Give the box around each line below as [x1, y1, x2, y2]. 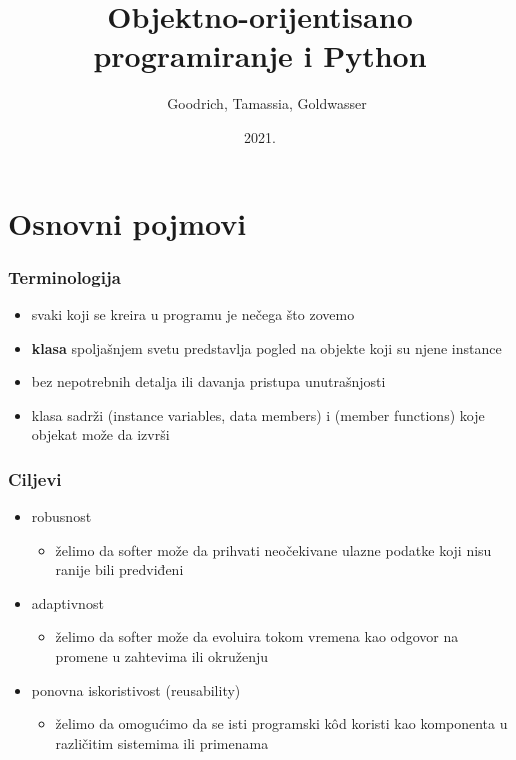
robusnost [31, 506, 92, 527]
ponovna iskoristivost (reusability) [31, 679, 241, 700]
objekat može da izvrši [31, 424, 170, 445]
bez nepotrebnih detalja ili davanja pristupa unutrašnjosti [31, 371, 386, 392]
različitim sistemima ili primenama [55, 732, 269, 753]
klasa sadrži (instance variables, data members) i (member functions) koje [31, 404, 485, 425]
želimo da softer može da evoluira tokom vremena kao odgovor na [55, 626, 459, 647]
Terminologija [8, 264, 121, 289]
